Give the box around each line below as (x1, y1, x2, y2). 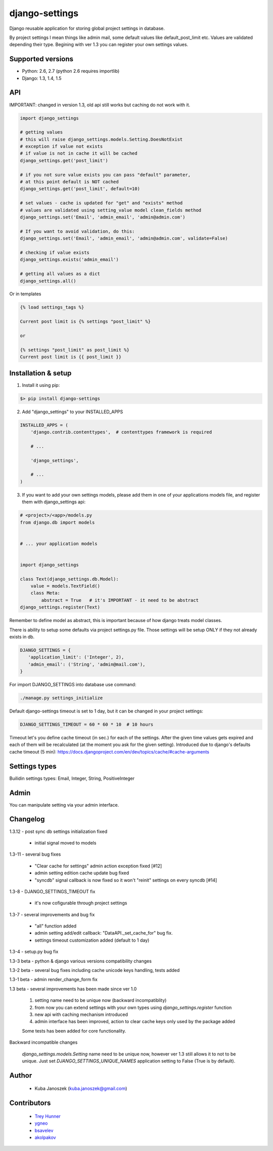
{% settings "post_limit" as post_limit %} (20, 347, 130, 352)
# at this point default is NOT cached (20, 179, 119, 185)
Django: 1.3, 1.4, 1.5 (22, 75, 62, 81)
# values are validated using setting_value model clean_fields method (20, 207, 202, 213)
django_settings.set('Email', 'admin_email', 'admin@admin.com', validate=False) (20, 236, 229, 241)
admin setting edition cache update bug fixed (34, 870, 129, 876)
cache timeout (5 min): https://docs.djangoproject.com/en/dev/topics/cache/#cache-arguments (9, 748, 209, 755)
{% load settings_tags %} (20, 304, 84, 311)
